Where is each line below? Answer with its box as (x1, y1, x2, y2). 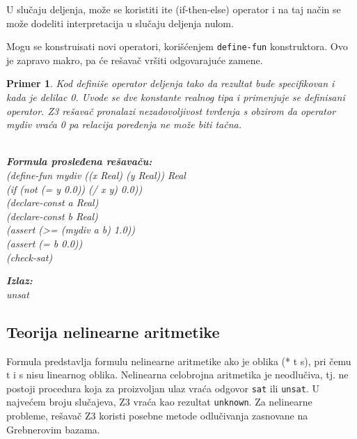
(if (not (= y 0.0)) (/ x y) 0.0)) (6, 181, 143, 196)
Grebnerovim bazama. (6, 422, 100, 436)
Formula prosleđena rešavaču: (6, 154, 152, 169)
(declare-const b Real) (6, 208, 98, 223)
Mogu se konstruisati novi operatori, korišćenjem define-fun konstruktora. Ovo (6, 39, 348, 54)
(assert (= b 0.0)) (6, 236, 83, 250)
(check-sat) (6, 249, 53, 264)
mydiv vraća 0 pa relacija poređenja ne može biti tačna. (6, 117, 241, 132)
